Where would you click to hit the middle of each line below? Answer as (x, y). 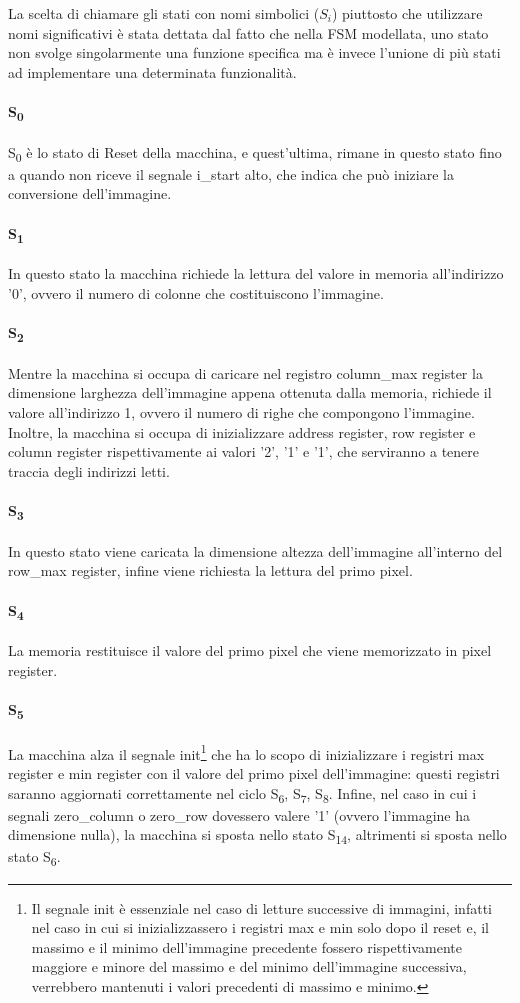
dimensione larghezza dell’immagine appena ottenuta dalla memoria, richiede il (250, 392)
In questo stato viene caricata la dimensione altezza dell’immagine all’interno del (255, 550)
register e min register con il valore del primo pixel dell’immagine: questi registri (254, 773)
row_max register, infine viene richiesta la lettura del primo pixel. (210, 570)
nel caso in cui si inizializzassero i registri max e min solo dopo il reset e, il (260, 927)
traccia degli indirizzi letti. (89, 470)
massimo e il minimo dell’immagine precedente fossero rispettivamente (246, 946)
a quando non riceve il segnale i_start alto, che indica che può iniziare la (231, 173)
